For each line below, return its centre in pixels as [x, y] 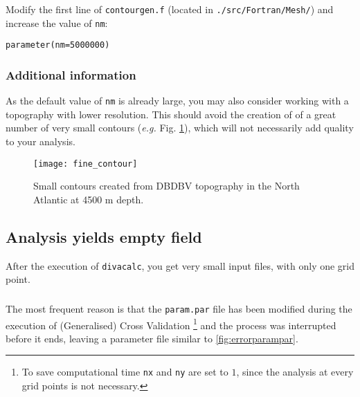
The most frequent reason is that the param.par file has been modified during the [179, 308]
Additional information [71, 74]
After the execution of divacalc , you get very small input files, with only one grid [180, 265]
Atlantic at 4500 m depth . [89, 199]
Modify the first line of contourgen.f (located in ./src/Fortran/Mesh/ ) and [170, 9]
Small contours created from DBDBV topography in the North [166, 186]
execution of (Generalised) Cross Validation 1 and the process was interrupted [171, 324]
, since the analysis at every [295, 372]
